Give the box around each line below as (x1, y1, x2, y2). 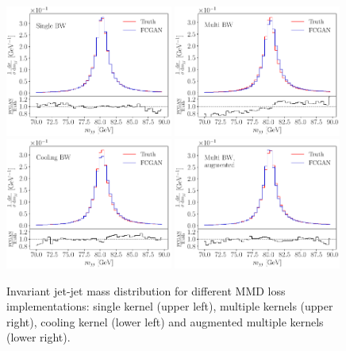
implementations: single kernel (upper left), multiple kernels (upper (6, 298, 333, 314)
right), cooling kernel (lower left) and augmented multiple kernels (6, 313, 324, 330)
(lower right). (6, 329, 71, 345)
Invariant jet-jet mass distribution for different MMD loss (6, 282, 286, 299)
